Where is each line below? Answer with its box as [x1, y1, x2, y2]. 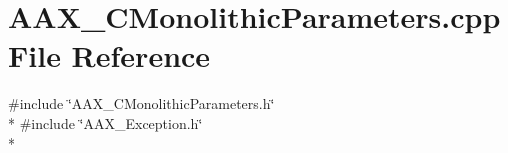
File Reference [8, 35, 211, 76]
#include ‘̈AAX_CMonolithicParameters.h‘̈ [8, 93, 275, 114]
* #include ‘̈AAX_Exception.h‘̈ [8, 112, 203, 133]
